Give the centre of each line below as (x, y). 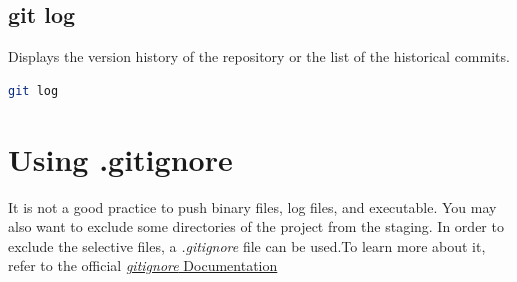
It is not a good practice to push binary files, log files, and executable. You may (252, 206)
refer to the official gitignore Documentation (143, 265)
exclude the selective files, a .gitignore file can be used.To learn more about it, (247, 245)
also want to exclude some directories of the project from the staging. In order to (256, 226)
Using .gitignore (120, 158)
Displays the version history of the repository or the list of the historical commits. (259, 56)
